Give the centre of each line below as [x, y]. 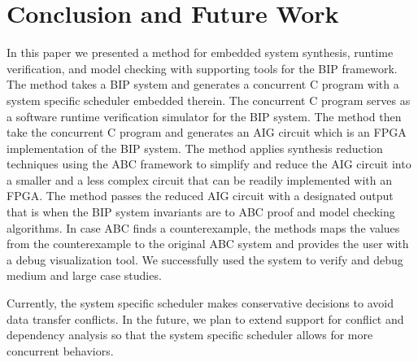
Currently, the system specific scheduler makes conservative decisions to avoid [200, 303]
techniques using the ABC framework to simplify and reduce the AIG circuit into [209, 164]
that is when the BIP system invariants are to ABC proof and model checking [201, 212]
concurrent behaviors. [60, 350]
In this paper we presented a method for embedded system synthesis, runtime [200, 52]
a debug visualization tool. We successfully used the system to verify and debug [205, 259]
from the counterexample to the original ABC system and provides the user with [208, 244]
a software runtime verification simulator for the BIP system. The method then [204, 116]
